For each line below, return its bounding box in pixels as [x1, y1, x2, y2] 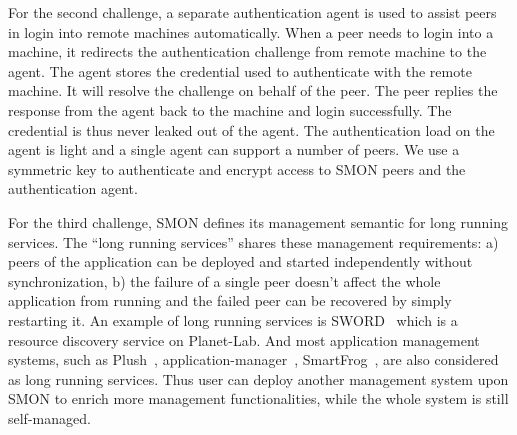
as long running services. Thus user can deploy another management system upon [8, 368, 509, 389]
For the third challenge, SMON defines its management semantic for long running [8, 211, 508, 232]
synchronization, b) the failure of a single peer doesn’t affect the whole [8, 270, 441, 291]
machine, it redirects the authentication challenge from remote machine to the [8, 41, 487, 62]
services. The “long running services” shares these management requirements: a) [8, 231, 499, 252]
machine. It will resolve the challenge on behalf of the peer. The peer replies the [8, 80, 498, 101]
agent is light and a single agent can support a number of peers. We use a [8, 139, 460, 160]
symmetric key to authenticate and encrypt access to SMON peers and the [8, 158, 466, 179]
